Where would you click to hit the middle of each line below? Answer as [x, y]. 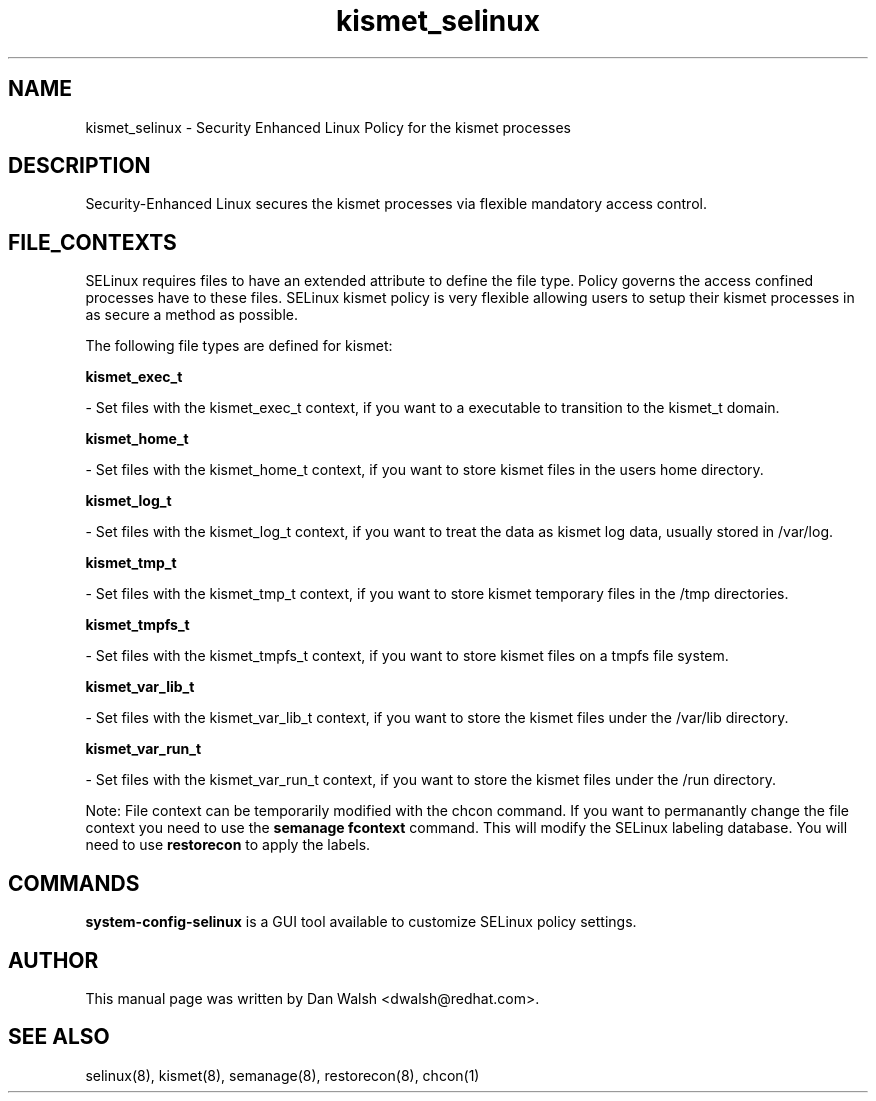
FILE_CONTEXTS [92, 242]
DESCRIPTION [79, 166]
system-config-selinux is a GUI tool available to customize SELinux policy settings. [361, 922]
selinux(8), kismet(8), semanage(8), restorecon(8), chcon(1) [282, 1075]
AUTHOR [53, 960]
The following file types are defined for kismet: [239, 346]
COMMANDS [74, 883]
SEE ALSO [59, 1037]
